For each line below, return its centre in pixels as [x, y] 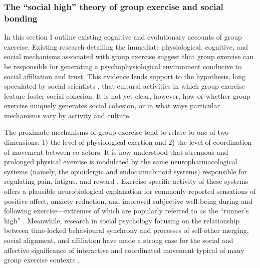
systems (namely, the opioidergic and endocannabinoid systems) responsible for [125, 171]
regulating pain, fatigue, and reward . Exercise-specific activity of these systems [126, 181]
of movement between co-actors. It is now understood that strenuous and [116, 152]
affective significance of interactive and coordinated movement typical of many [124, 250]
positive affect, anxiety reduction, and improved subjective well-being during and [128, 201]
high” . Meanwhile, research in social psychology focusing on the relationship [122, 220]
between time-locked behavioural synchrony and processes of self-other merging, [126, 230]
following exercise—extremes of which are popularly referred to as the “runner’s [126, 211]
